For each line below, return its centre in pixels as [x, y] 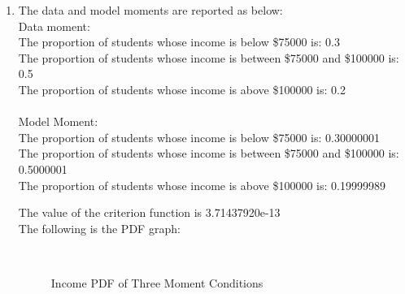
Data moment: [54, 26]
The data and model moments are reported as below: [150, 10]
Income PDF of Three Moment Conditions [157, 282]
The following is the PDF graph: [99, 228]
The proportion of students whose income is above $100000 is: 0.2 [182, 89]
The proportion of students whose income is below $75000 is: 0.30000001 [199, 137]
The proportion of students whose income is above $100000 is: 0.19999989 [202, 185]
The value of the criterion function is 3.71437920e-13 [149, 212]
